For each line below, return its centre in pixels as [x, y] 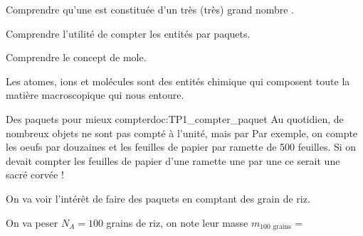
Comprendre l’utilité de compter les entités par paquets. [128, 33]
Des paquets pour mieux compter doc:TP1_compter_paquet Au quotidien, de [175, 118]
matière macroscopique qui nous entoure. [95, 95]
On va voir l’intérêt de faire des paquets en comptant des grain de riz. [158, 198]
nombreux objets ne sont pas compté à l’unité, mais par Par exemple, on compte [182, 133]
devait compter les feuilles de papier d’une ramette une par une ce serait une [173, 160]
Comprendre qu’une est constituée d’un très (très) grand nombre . [150, 9]
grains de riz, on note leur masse [177, 222]
